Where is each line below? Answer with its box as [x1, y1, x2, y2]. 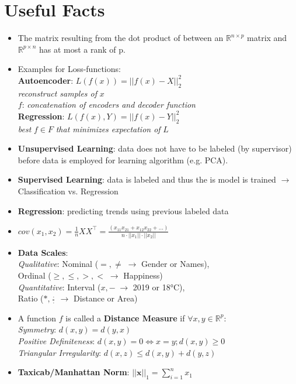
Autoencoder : [18, 74, 74, 86]
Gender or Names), [141, 258, 210, 270]
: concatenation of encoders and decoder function [22, 98, 196, 111]
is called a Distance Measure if [65, 311, 185, 324]
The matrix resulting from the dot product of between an [18, 32, 224, 44]
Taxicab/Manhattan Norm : [18, 366, 130, 378]
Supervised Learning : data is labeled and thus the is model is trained [18, 173, 276, 186]
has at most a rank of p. [39, 43, 126, 55]
